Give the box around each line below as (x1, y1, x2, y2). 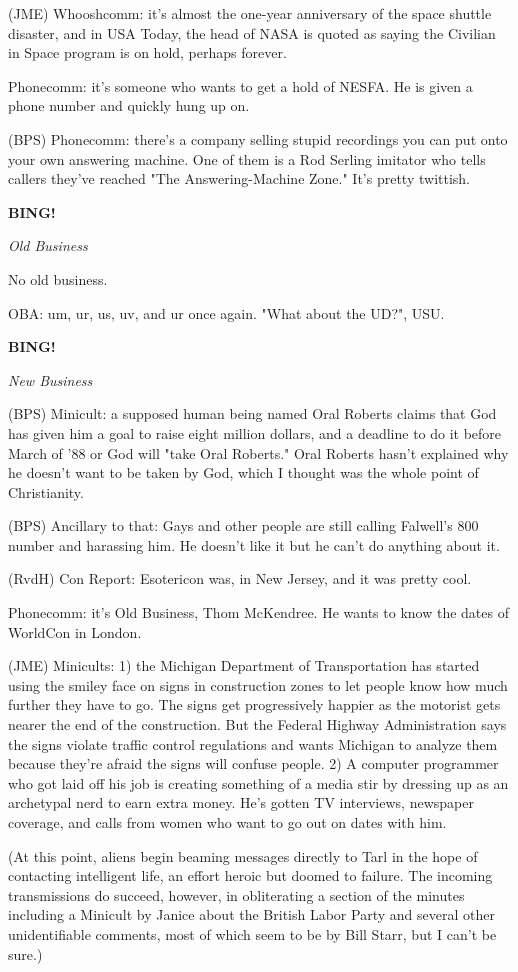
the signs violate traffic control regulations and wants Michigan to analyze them (8, 733, 498, 754)
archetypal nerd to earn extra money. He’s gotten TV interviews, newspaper (8, 792, 474, 813)
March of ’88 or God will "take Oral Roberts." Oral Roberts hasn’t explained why (8, 442, 509, 463)
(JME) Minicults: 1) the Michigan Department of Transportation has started (8, 655, 480, 676)
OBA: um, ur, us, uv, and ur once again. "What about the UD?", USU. (8, 302, 445, 323)
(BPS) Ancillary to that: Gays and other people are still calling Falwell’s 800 (8, 515, 479, 536)
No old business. (8, 268, 108, 289)
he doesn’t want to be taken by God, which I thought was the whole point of (8, 462, 479, 483)
